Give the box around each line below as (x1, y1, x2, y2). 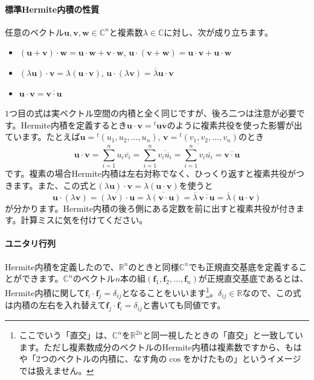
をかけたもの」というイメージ (182, 352, 301, 365)
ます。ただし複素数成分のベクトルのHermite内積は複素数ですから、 (19, 340, 285, 353)
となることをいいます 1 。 (121, 284, 218, 299)
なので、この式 (242, 286, 301, 299)
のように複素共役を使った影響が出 (167, 118, 303, 131)
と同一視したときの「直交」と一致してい (143, 329, 303, 341)
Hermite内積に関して (5, 286, 85, 299)
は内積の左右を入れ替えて (5, 299, 106, 311)
